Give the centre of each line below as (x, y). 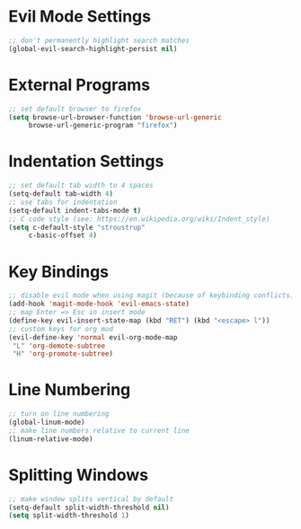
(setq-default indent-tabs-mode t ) (75, 210)
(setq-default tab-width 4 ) (61, 194)
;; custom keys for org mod (61, 329)
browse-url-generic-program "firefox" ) (103, 126)
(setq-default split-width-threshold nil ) (89, 507)
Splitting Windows (79, 475)
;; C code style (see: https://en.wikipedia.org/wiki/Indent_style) (139, 219)
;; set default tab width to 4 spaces (81, 186)
